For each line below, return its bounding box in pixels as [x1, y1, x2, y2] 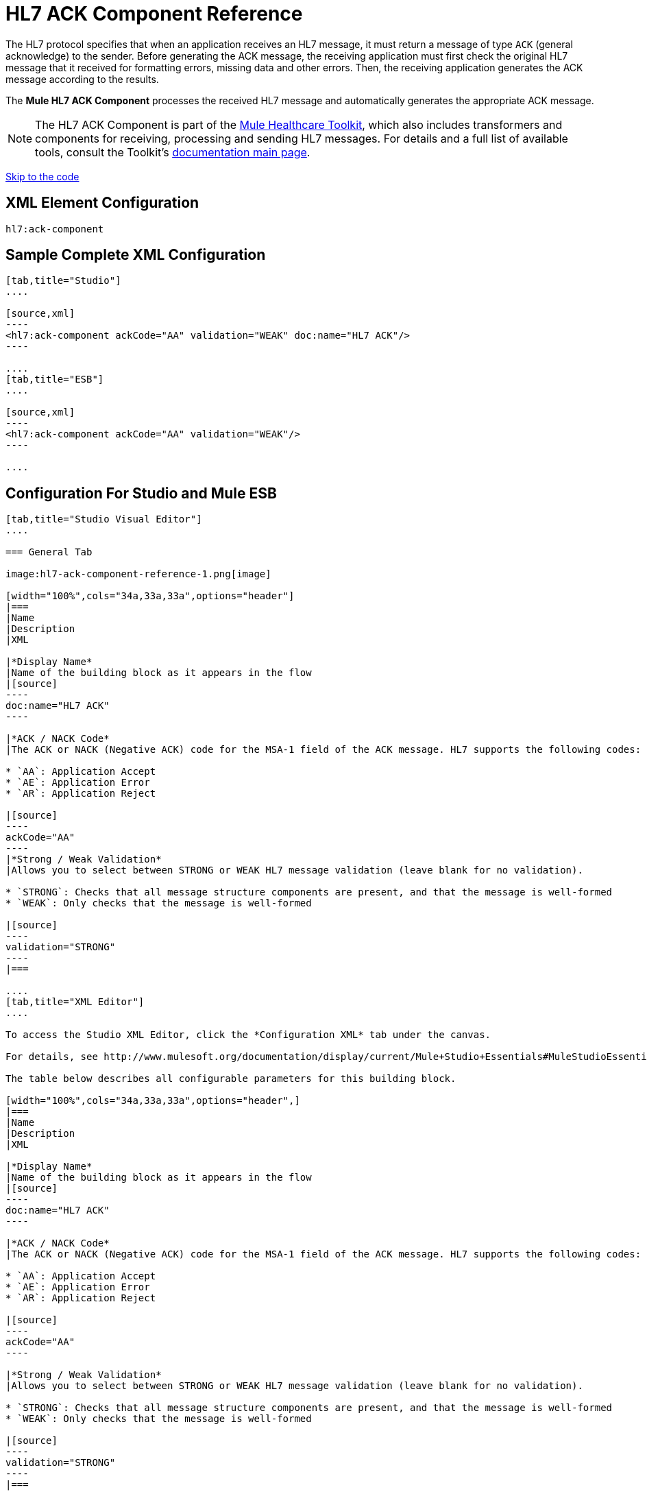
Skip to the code [5, 170, 80, 182]
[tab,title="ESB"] [5, 374, 104, 385]
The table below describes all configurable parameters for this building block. [5, 1073, 456, 1085]
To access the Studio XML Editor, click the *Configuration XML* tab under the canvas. [5, 1029, 491, 1041]
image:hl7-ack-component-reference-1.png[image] [5, 568, 271, 580]
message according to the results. [5, 73, 159, 85]
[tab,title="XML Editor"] [5, 996, 145, 1008]
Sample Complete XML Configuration [5, 246, 266, 264]
